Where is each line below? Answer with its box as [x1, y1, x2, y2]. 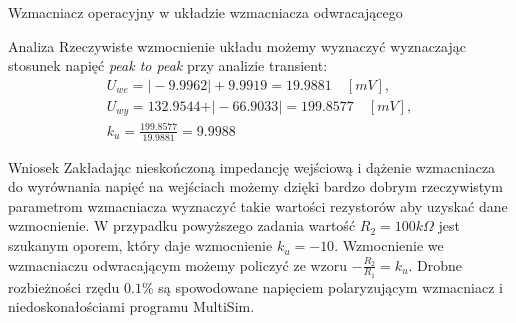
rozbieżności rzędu [8, 276, 120, 297]
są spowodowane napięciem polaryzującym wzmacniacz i [158, 276, 503, 297]
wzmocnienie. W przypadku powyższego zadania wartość [8, 215, 356, 236]
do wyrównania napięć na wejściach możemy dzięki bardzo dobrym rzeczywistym [8, 176, 503, 197]
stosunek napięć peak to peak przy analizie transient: [8, 55, 328, 76]
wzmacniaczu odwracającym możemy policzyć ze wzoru [8, 254, 348, 275]
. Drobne [408, 254, 463, 275]
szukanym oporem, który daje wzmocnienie [8, 235, 273, 256]
